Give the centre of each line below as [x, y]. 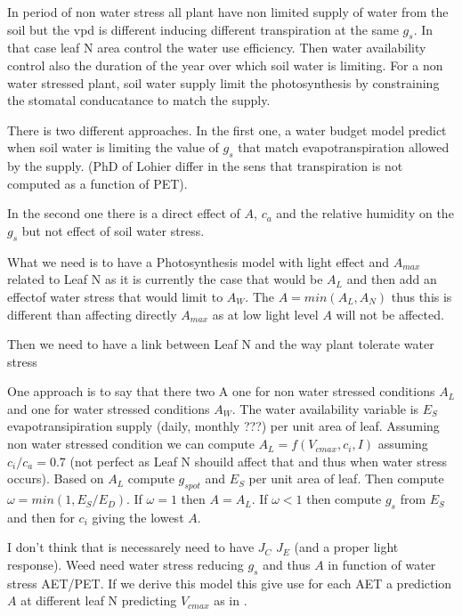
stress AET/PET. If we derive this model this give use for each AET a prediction [230, 583]
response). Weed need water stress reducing [126, 565]
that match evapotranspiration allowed [344, 147]
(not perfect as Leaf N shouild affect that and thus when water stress [258, 461]
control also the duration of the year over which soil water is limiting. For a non [225, 65]
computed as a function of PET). [97, 183]
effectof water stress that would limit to [115, 296]
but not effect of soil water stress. [113, 230]
